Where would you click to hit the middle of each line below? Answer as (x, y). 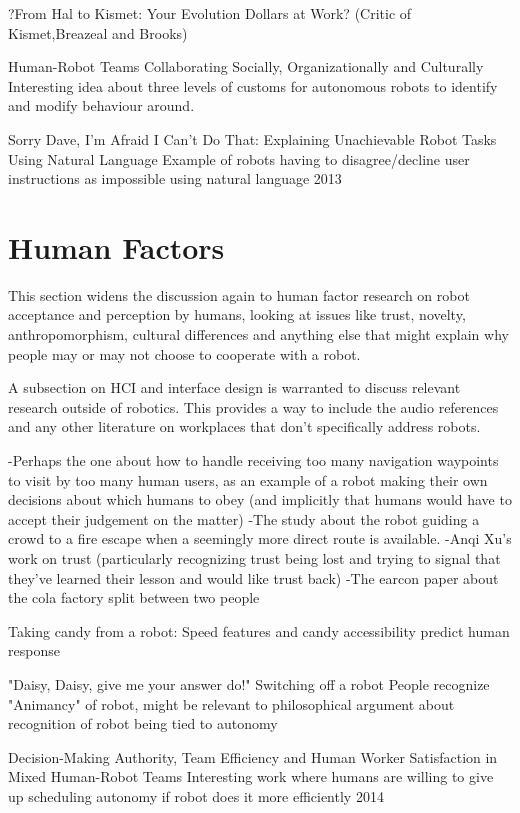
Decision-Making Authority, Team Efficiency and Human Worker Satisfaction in (253, 756)
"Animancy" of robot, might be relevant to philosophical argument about (231, 703)
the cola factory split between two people (134, 597)
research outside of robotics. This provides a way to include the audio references (253, 406)
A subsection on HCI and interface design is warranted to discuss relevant (234, 387)
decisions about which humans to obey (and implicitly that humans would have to (260, 499)
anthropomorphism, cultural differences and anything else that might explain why (258, 334)
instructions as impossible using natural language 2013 (175, 178)
